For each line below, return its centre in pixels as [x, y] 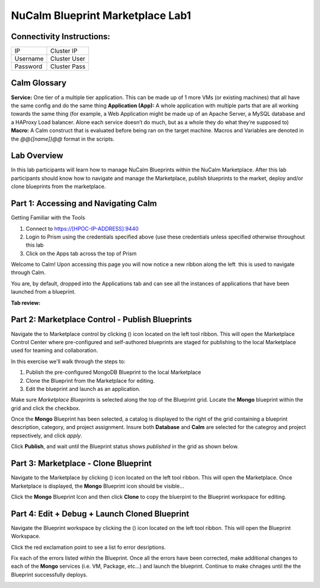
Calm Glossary [39, 83]
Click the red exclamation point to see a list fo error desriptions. [88, 547]
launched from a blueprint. [44, 292]
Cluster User [68, 59]
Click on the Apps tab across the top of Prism [81, 253]
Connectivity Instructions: [61, 36]
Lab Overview [37, 156]
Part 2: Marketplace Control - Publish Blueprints [101, 320]
